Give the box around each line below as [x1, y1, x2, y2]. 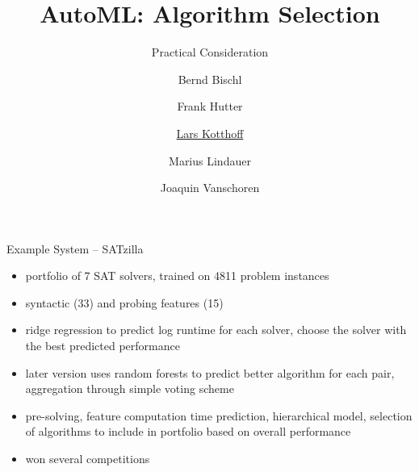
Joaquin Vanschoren [160, 179, 260, 196]
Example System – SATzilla [6, 240, 144, 257]
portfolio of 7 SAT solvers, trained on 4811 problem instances [25, 267, 329, 284]
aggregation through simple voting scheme [25, 380, 234, 397]
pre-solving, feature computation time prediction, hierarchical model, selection [25, 407, 413, 424]
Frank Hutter [177, 98, 243, 115]
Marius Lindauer [169, 152, 251, 169]
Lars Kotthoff [176, 124, 244, 141]
